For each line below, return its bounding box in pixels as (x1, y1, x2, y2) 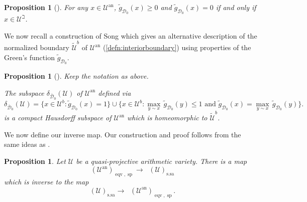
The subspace (4, 87, 44, 98)
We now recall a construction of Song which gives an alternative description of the (4, 30, 257, 41)
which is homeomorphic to (127, 112, 208, 123)
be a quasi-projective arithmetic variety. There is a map (76, 155, 247, 166)
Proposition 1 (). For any (4, 2, 88, 12)
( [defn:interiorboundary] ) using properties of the (103, 42, 251, 53)
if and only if (216, 2, 256, 12)
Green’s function (4, 52, 55, 62)
